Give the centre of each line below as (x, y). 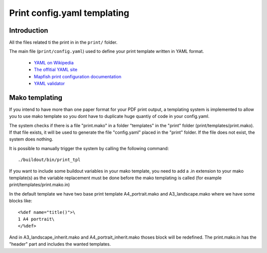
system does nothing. (31, 139)
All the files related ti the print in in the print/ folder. (63, 43)
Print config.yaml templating (69, 13)
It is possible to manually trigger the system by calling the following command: (89, 148)
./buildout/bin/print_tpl (49, 160)
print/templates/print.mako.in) (40, 185)
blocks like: (21, 201)
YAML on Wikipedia (54, 62)
